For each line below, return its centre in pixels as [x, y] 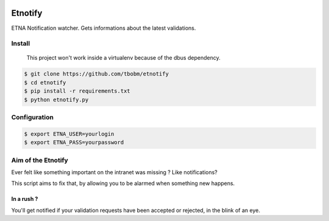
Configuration [33, 117]
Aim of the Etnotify [40, 160]
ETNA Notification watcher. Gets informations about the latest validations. [104, 28]
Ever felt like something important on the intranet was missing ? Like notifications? [114, 172]
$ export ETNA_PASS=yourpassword [74, 142]
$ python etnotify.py [56, 100]
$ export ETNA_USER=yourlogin [69, 134]
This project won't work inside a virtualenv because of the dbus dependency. [123, 58]
